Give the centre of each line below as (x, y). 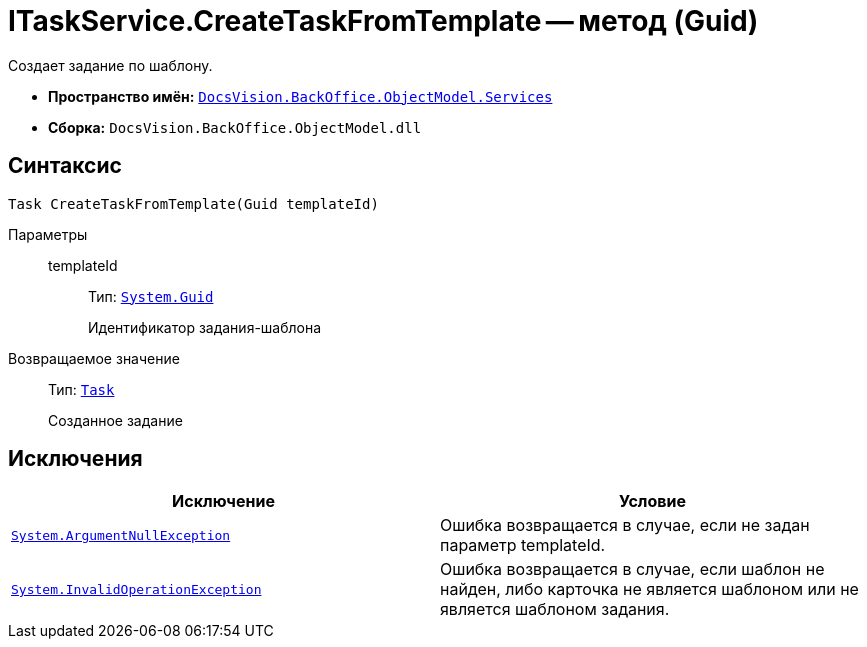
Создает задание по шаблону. (110, 65)
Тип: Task (81, 389)
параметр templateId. (523, 545)
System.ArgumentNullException (121, 535)
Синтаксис (65, 166)
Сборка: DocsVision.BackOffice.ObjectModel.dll (235, 127)
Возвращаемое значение (94, 358)
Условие (652, 501)
